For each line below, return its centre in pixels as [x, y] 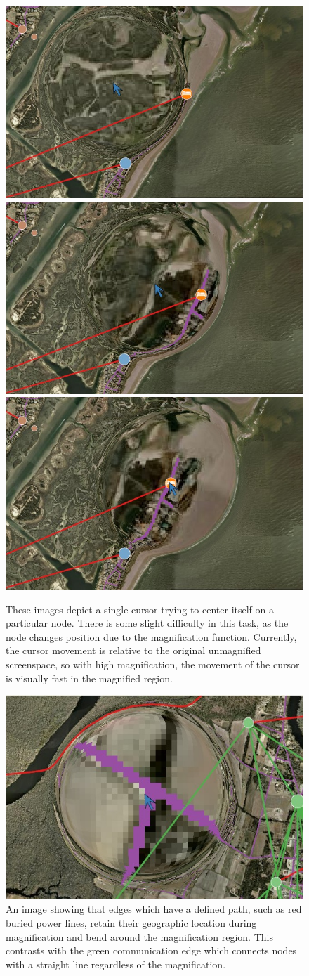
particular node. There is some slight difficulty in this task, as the [147, 623]
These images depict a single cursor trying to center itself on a [140, 609]
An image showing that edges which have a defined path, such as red [154, 909]
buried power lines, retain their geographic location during [131, 922]
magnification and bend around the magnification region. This [139, 936]
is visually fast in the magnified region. [89, 678]
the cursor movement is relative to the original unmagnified [133, 650]
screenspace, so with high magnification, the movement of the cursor [153, 664]
